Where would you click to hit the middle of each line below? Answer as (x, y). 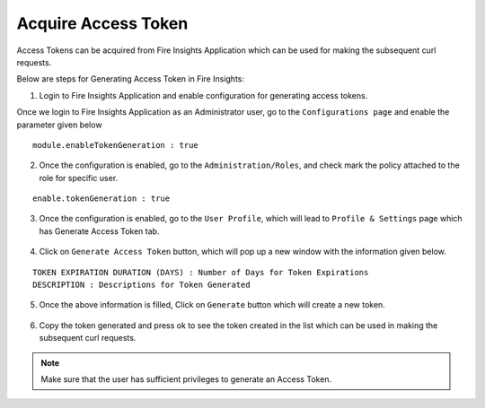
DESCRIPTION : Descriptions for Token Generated (141, 285)
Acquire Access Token (102, 23)
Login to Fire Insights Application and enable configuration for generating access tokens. (203, 95)
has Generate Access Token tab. (99, 231)
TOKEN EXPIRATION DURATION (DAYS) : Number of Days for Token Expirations (201, 272)
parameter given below (59, 125)
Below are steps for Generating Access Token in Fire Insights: (131, 79)
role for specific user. (79, 178)
